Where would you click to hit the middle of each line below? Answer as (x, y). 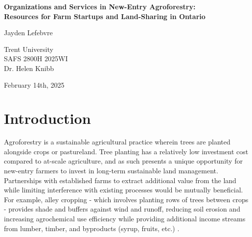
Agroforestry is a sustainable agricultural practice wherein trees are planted (117, 142)
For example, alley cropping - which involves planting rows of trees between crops (126, 199)
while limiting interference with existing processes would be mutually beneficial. (124, 190)
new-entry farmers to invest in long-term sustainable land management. (111, 171)
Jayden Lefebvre (28, 33)
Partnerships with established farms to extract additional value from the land (120, 180)
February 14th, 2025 (34, 84)
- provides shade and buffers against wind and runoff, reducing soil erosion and (122, 209)
